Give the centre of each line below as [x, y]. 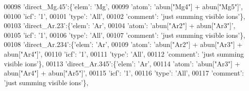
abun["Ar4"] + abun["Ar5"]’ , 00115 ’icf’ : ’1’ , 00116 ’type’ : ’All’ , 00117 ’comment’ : [124, 73]
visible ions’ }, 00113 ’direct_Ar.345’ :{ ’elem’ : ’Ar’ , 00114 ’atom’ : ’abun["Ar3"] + [122, 63]
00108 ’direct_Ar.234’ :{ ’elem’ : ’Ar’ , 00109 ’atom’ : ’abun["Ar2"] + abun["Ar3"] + [123, 44]
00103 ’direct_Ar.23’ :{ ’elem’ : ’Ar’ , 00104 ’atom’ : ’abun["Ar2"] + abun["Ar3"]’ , [120, 25]
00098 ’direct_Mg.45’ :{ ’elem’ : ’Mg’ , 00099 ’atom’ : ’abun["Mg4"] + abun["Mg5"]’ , [124, 6]
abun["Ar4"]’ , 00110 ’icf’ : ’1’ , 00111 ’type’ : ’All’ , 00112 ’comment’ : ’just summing [124, 53]
